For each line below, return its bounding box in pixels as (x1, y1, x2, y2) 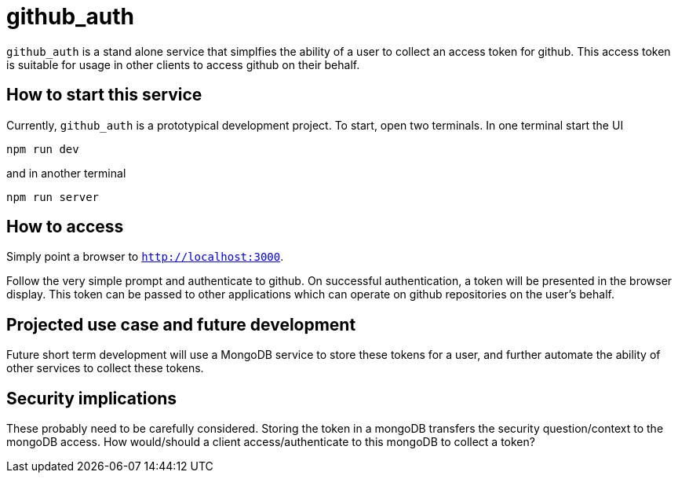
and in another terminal (6, 166, 126, 180)
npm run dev (6, 142, 79, 155)
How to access (6, 217, 124, 237)
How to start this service (6, 85, 202, 105)
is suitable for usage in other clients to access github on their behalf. (6, 57, 360, 71)
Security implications (6, 388, 177, 408)
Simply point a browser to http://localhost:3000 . (6, 250, 284, 264)
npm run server (6, 190, 100, 203)
